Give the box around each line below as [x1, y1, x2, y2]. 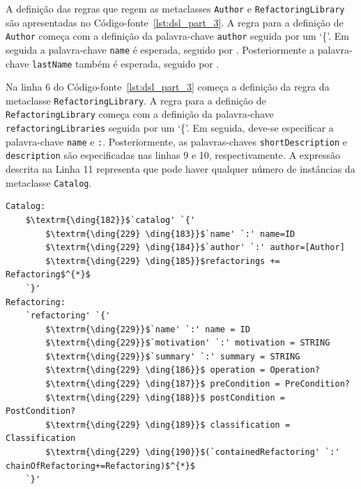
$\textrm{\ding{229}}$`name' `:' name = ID [45, 324, 250, 334]
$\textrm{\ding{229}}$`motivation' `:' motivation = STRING [45, 338, 330, 348]
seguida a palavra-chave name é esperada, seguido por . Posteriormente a [6, 42, 315, 56]
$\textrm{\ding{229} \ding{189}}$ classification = [45, 419, 291, 430]
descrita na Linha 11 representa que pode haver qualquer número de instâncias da [6, 162, 355, 176]
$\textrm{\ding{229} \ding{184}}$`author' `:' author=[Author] [45, 242, 345, 253]
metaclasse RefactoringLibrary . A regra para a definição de [6, 93, 266, 107]
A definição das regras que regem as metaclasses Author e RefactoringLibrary [6, 1, 345, 15]
